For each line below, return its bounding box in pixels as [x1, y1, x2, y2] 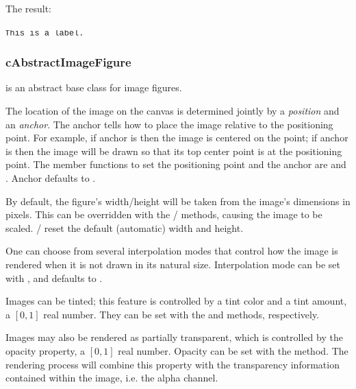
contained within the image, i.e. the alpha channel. [5, 370, 218, 385]
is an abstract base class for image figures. [5, 80, 182, 95]
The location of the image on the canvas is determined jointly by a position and [5, 104, 340, 117]
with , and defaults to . [5, 270, 103, 285]
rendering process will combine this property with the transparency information [5, 357, 340, 371]
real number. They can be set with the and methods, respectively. [43, 307, 320, 321]
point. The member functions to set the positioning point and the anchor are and [5, 157, 346, 172]
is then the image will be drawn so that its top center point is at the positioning [5, 143, 342, 158]
